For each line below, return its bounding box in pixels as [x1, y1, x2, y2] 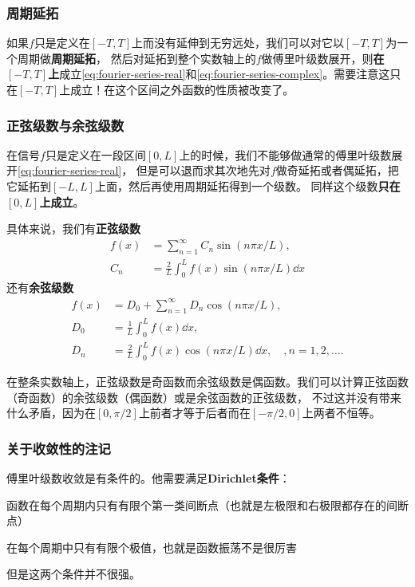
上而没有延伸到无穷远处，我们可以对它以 [132, 34, 345, 51]
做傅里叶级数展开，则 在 [261, 49, 385, 66]
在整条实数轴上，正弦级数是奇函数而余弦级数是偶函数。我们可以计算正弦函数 [6, 373, 409, 390]
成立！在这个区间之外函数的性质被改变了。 [70, 81, 294, 97]
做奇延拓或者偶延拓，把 [275, 162, 399, 179]
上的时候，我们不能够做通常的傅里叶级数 [179, 146, 392, 163]
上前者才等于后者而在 [138, 404, 251, 421]
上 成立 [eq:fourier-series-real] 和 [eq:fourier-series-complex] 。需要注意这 [48, 65, 390, 82]
